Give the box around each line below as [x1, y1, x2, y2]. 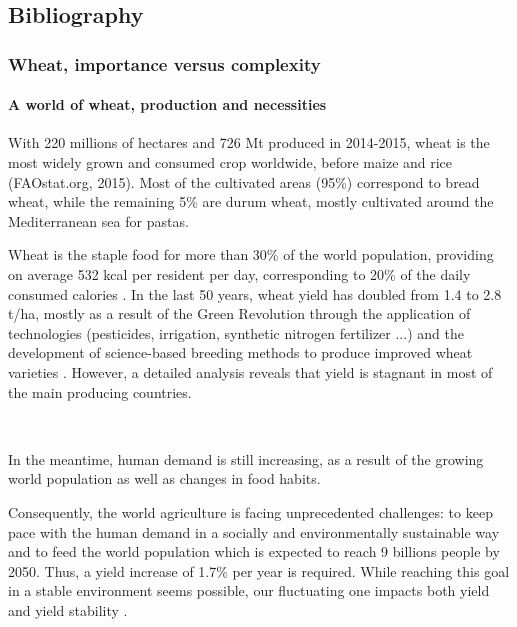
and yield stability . [8, 599, 128, 620]
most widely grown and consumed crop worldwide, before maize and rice [8, 152, 453, 173]
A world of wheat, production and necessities [8, 94, 327, 115]
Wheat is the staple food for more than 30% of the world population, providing [8, 244, 494, 265]
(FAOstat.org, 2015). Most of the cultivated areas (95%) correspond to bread [8, 171, 480, 192]
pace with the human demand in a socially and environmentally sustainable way [8, 521, 500, 542]
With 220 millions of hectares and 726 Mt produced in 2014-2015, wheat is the [8, 132, 490, 153]
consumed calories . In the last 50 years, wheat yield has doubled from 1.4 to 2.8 [8, 283, 502, 304]
